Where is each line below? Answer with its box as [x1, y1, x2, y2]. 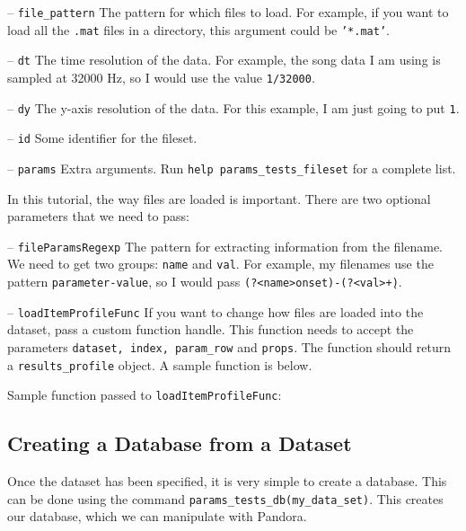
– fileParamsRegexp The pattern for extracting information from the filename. [7, 236, 443, 255]
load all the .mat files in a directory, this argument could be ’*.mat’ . [7, 20, 390, 39]
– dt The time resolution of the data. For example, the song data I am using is [7, 50, 441, 69]
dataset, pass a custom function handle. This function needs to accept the [7, 320, 414, 339]
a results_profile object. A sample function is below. [7, 355, 312, 374]
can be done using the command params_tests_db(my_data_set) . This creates [7, 489, 444, 508]
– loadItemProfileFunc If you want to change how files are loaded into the [7, 302, 424, 321]
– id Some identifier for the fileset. [7, 128, 198, 147]
